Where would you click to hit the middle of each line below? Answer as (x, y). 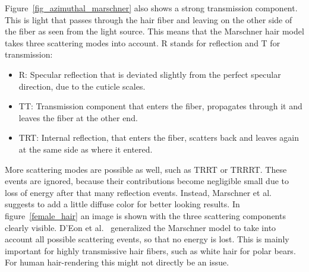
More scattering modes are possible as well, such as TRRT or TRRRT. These (146, 169)
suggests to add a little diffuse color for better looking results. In (122, 204)
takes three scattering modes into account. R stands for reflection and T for (143, 42)
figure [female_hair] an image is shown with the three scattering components (145, 215)
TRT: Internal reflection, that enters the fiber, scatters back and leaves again (159, 137)
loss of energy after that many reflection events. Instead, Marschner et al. (138, 192)
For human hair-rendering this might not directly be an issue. (117, 262)
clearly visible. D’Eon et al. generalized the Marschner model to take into (141, 227)
